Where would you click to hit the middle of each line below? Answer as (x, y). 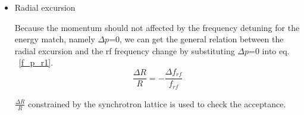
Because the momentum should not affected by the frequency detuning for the (157, 27)
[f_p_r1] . (36, 62)
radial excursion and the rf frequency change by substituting (125, 50)
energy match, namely (55, 39)
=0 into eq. (269, 50)
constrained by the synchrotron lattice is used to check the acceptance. (157, 103)
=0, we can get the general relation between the (196, 39)
